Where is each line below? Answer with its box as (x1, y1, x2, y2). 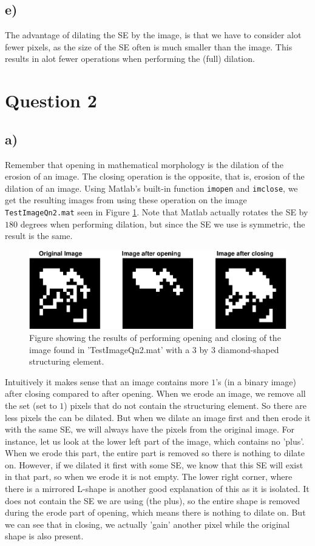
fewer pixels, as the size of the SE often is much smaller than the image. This (5, 40, 293, 53)
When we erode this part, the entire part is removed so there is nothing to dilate (5, 447, 305, 459)
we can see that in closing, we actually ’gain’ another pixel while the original (5, 517, 290, 530)
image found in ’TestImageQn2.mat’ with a (29, 343, 190, 356)
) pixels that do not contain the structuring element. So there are (64, 399, 307, 411)
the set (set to (5, 399, 57, 411)
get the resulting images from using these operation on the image (5, 194, 247, 206)
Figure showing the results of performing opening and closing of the (29, 331, 281, 343)
